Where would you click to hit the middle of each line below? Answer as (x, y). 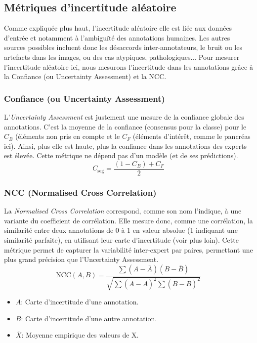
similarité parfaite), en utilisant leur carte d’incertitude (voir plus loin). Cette (121, 240)
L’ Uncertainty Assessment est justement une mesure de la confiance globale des (124, 116)
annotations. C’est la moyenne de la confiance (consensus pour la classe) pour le (125, 126)
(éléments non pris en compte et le (67, 136)
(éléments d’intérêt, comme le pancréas (192, 136)
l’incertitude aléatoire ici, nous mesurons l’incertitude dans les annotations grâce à (128, 66)
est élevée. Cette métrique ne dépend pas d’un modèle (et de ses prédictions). (121, 155)
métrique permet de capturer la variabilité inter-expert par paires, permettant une (128, 249)
